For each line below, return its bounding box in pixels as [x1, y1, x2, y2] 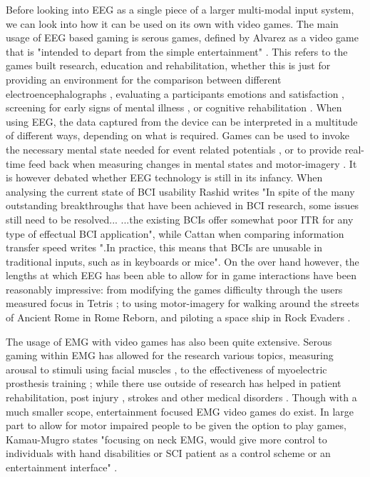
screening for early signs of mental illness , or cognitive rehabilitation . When [6, 100, 342, 115]
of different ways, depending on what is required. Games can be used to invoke [6, 128, 349, 143]
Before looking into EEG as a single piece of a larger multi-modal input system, [6, 2, 354, 16]
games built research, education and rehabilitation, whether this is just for [6, 58, 331, 73]
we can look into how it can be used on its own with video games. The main [6, 16, 339, 31]
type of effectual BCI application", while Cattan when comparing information [6, 226, 344, 241]
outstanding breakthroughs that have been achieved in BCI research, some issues [6, 198, 359, 213]
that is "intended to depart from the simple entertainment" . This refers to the [6, 44, 348, 59]
